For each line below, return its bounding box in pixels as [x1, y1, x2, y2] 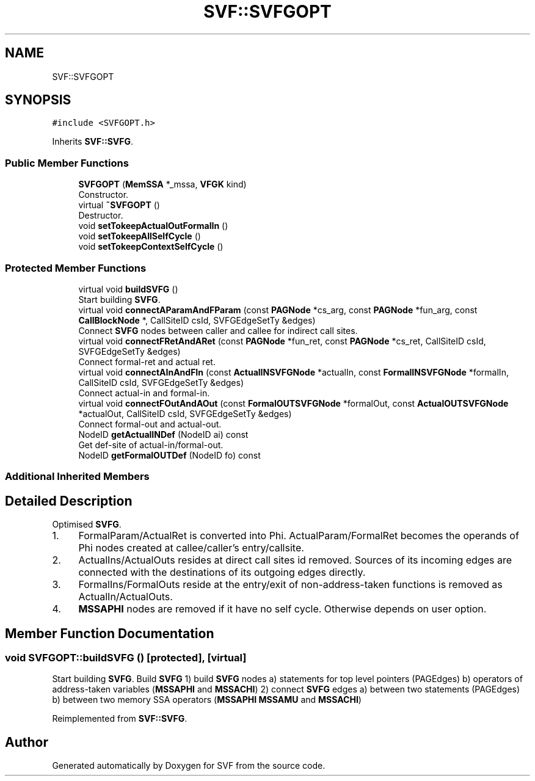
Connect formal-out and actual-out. [78, 418, 222, 429]
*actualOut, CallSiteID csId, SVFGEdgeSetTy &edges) [78, 408, 292, 419]
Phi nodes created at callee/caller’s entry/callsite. [78, 542, 304, 554]
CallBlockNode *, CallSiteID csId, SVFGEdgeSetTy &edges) [78, 314, 316, 325]
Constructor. [78, 189, 129, 200]
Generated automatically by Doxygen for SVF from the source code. [52, 760, 326, 771]
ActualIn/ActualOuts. [78, 590, 173, 603]
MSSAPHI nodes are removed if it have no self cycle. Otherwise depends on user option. [78, 603, 487, 616]
